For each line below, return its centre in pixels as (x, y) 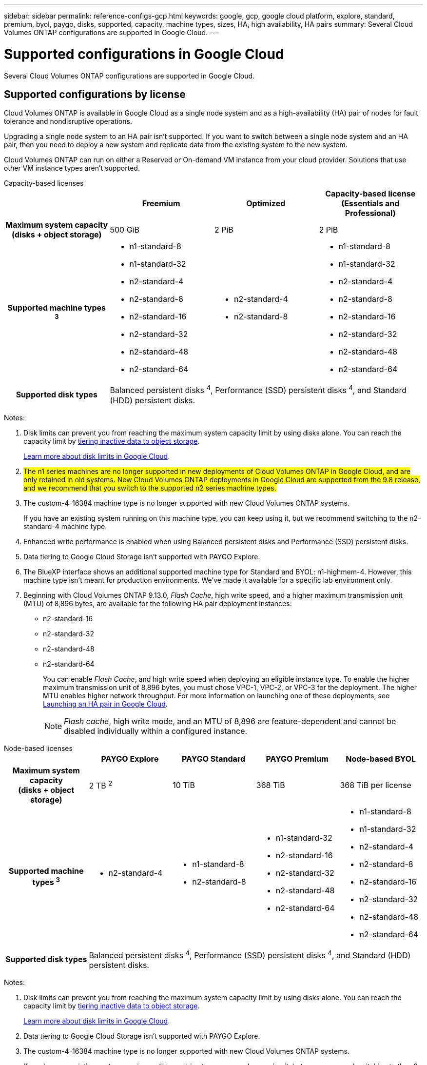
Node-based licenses (38, 748)
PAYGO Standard (213, 759)
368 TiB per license (376, 785)
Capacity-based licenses (44, 183)
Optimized (266, 204)
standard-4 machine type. (65, 526)
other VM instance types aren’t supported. (72, 168)
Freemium (161, 204)
